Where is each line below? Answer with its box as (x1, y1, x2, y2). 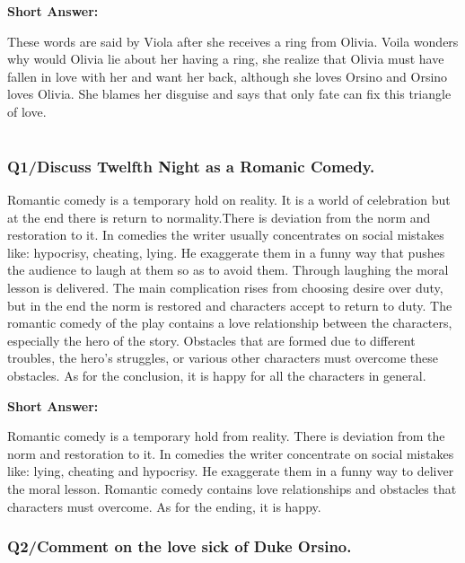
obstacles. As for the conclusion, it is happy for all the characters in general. (7, 365, 426, 384)
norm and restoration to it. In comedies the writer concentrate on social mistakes (7, 444, 454, 462)
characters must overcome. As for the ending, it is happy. (7, 497, 321, 515)
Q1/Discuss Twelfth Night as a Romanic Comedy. (7, 154, 375, 177)
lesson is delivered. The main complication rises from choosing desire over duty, (7, 278, 443, 297)
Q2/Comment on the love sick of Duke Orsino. (7, 535, 352, 558)
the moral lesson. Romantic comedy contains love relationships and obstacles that (7, 479, 457, 497)
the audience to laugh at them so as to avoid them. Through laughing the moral (7, 260, 449, 279)
